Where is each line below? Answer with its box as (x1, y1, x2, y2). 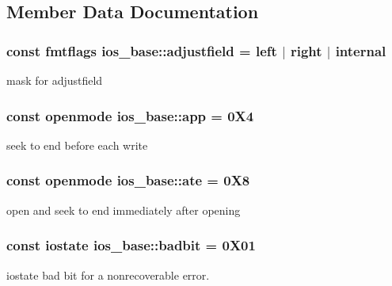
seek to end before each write (6, 136, 148, 153)
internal (335, 40, 386, 60)
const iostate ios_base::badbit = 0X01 (6, 235, 256, 255)
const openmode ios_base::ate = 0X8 (6, 170, 250, 190)
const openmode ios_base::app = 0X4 (6, 105, 254, 125)
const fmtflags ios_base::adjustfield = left (6, 40, 277, 60)
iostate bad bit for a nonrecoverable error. (6, 266, 210, 283)
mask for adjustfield (6, 72, 103, 89)
